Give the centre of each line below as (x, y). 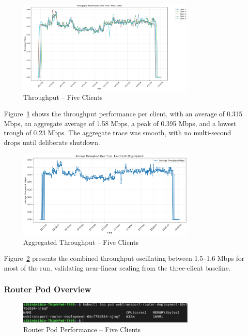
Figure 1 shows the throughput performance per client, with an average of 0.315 (123, 114)
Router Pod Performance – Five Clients (82, 329)
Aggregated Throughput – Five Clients (81, 242)
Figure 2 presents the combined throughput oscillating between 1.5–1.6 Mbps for (124, 258)
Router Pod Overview (48, 289)
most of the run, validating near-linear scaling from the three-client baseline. (117, 267)
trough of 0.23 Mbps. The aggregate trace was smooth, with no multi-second (118, 133)
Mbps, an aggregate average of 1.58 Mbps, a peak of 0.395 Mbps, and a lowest (120, 123)
